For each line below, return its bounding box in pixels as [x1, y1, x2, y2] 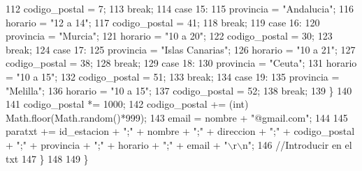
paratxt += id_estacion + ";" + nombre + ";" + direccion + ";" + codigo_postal [6, 124, 355, 138]
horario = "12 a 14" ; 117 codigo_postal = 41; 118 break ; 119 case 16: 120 [6, 15, 320, 29]
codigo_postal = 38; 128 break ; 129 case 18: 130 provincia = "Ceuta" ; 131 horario [6, 56, 357, 70]
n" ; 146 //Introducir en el [242, 137, 352, 152]
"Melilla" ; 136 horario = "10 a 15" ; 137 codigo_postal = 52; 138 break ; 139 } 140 [6, 83, 352, 97]
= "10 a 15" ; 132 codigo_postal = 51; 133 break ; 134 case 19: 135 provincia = [6, 69, 340, 83]
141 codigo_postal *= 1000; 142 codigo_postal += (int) [6, 97, 249, 111]
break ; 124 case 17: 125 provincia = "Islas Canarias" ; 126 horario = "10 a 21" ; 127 [6, 42, 356, 56]
